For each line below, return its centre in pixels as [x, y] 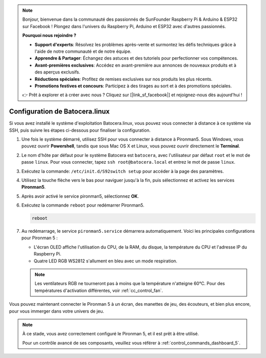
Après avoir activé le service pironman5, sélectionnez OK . [80, 196]
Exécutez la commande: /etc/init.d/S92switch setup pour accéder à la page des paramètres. [123, 171]
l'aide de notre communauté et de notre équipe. [83, 51]
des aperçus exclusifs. [58, 72]
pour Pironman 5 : [40, 238]
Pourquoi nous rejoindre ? [49, 36]
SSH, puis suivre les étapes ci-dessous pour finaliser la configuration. [80, 130]
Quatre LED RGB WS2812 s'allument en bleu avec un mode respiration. [105, 261]
